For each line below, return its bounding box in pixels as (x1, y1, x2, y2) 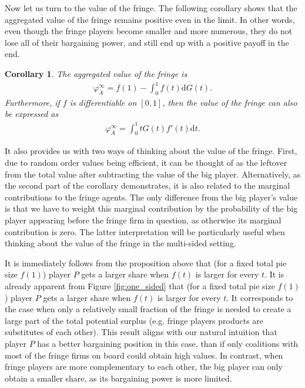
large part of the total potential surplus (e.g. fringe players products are (5, 314, 264, 326)
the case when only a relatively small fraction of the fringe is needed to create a (5, 303, 291, 315)
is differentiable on (69, 96, 137, 108)
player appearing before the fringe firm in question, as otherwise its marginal (5, 213, 281, 226)
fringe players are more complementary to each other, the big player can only (5, 360, 283, 373)
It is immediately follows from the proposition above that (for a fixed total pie (5, 256, 287, 269)
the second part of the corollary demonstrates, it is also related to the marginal (5, 179, 290, 192)
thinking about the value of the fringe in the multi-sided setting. (5, 237, 236, 249)
